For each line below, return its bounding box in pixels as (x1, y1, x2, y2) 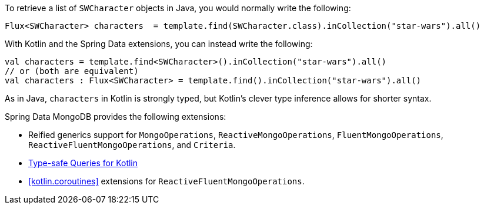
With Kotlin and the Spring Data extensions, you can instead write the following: (5, 39, 313, 49)
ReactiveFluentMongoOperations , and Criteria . (28, 140, 236, 150)
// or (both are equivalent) (5, 66, 139, 76)
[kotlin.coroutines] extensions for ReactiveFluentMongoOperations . (28, 176, 305, 186)
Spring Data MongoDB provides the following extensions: (5, 112, 226, 122)
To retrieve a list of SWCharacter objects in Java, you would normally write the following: (5, 3, 351, 13)
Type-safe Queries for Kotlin (28, 158, 138, 168)
